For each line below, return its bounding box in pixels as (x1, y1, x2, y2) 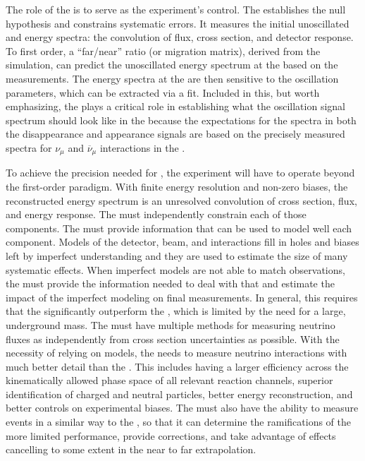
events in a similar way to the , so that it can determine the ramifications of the (6, 414, 351, 429)
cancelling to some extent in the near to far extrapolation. (6, 442, 256, 457)
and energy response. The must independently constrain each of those (6, 207, 307, 222)
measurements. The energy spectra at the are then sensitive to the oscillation (6, 71, 339, 85)
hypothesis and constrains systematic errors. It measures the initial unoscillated (6, 16, 349, 30)
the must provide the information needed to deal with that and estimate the (6, 276, 335, 291)
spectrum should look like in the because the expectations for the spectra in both (6, 112, 357, 127)
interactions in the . (99, 140, 185, 155)
